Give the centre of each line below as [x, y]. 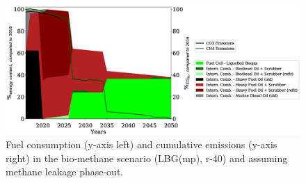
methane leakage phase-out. [65, 172]
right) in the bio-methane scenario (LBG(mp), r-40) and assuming [147, 158]
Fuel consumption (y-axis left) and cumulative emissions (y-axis [142, 144]
